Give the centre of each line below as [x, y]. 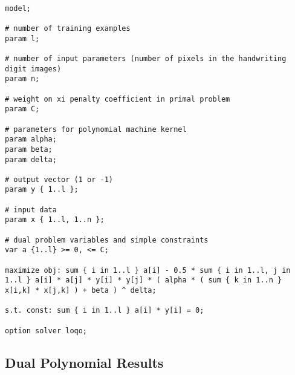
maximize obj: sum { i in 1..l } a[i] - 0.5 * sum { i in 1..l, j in [148, 270]
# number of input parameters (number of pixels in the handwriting [146, 58]
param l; [22, 38]
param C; [22, 109]
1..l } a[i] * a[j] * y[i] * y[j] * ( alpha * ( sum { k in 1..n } [144, 280]
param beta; [29, 149]
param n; [22, 79]
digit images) [33, 69]
